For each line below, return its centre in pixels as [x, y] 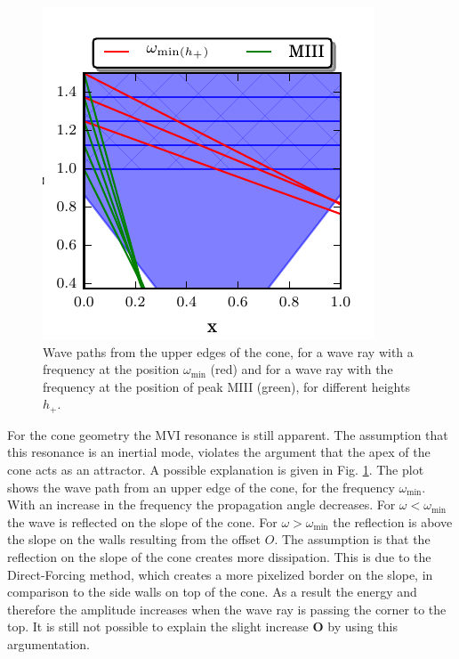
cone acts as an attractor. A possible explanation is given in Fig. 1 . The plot [216, 470]
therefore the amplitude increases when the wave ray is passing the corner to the [227, 609]
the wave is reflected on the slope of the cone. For [142, 521]
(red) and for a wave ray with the [302, 369]
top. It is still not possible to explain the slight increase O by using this [202, 626]
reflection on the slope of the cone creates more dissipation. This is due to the [219, 556]
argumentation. [49, 643]
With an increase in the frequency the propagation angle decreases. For [201, 504]
